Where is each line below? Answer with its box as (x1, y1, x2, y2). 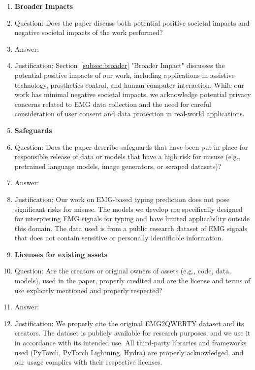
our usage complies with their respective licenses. (14, 357, 162, 367)
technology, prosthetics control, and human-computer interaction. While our (14, 79, 244, 90)
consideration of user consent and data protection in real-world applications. (14, 108, 245, 119)
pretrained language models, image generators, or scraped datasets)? (14, 161, 222, 171)
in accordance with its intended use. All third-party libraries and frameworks (14, 337, 247, 348)
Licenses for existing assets (14, 249, 108, 259)
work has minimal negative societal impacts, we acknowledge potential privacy (14, 89, 251, 100)
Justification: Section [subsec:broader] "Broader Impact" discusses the (14, 60, 225, 70)
